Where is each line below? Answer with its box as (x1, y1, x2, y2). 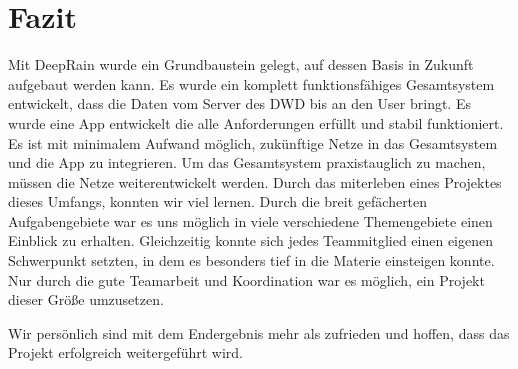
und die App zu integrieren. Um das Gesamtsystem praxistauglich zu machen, (8, 152, 486, 173)
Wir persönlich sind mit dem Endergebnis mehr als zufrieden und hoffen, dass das (8, 322, 510, 343)
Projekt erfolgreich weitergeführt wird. (8, 342, 243, 363)
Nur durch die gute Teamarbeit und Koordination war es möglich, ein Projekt (8, 269, 485, 290)
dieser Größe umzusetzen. (8, 289, 164, 310)
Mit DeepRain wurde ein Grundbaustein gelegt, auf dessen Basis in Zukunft (8, 54, 474, 75)
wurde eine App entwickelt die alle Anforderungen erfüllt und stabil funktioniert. (8, 112, 504, 133)
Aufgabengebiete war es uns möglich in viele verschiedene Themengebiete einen (8, 210, 493, 231)
